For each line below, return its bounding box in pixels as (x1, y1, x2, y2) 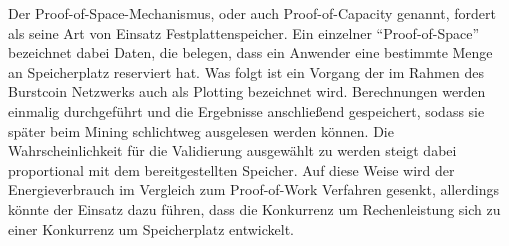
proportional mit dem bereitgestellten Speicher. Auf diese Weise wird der (8, 159, 455, 180)
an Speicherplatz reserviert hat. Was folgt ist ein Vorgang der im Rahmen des (8, 61, 484, 82)
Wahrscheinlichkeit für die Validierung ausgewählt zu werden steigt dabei (8, 140, 457, 161)
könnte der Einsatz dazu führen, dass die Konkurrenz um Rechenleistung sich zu (8, 198, 501, 219)
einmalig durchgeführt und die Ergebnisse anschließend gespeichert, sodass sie (8, 100, 485, 121)
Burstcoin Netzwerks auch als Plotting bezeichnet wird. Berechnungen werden (8, 81, 486, 102)
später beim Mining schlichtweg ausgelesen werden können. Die (8, 120, 394, 141)
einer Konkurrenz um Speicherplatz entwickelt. (8, 218, 294, 239)
